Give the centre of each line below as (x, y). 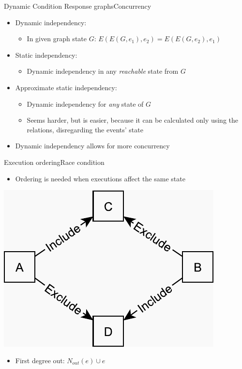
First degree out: (40, 360)
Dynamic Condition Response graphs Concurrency (78, 6)
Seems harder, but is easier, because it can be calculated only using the (133, 120)
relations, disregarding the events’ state (85, 129)
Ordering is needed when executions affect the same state (100, 178)
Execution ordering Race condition (54, 162)
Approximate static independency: (66, 87)
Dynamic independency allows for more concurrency (92, 146)
